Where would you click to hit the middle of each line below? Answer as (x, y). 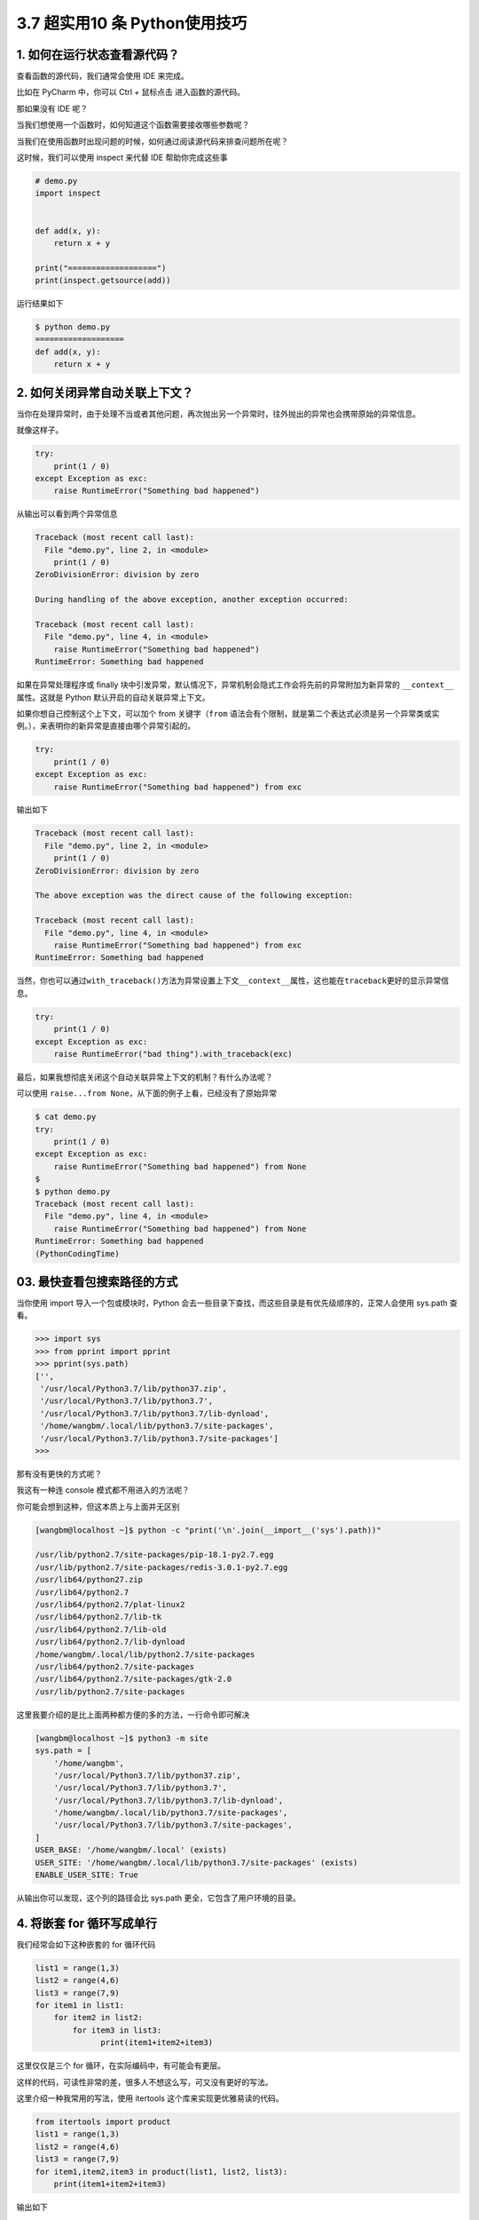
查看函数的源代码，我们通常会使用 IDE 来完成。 (103, 76)
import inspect (68, 194)
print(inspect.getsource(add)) (103, 281)
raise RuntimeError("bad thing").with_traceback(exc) (173, 1054)
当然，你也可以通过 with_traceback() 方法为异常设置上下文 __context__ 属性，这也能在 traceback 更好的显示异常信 (233, 980)
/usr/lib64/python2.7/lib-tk (98, 1617)
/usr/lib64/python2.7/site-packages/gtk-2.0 (133, 1679)
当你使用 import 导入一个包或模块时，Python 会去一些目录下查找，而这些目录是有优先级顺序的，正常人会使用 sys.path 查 (237, 1303)
